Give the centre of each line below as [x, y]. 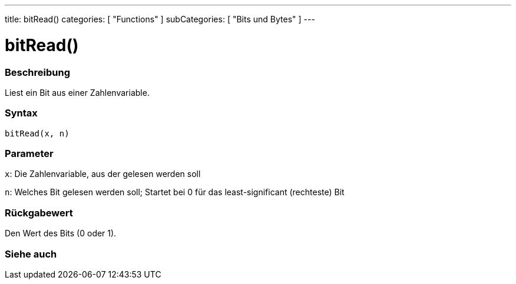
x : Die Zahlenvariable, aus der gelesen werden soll [103, 174]
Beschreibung [38, 72]
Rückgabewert [39, 213]
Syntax [21, 113]
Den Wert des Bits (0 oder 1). [61, 233]
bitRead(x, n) [37, 133]
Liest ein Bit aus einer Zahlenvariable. [77, 92]
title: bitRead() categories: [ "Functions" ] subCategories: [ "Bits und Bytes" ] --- [160, 19]
